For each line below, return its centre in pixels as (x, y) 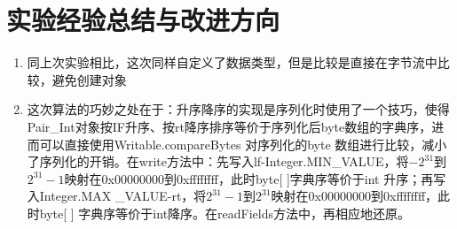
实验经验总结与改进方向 (143, 20)
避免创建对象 (89, 79)
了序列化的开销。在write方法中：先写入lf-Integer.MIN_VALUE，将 (218, 161)
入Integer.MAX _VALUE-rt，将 (117, 196)
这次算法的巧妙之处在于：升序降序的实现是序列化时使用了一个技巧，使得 (238, 109)
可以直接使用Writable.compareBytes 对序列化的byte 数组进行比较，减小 (243, 144)
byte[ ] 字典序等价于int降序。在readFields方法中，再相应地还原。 (225, 213)
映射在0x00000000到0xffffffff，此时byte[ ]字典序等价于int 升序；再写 (255, 178)
